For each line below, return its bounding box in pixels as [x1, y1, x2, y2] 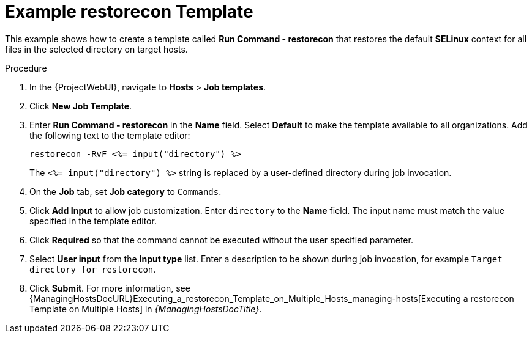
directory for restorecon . [29, 263, 156, 274]
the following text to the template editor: [29, 130, 190, 141]
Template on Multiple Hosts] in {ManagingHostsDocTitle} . [29, 303, 262, 314]
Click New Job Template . [29, 100, 132, 111]
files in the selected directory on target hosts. [5, 43, 188, 54]
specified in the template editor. [29, 215, 157, 226]
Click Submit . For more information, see [29, 282, 190, 293]
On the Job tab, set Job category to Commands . [29, 186, 222, 197]
